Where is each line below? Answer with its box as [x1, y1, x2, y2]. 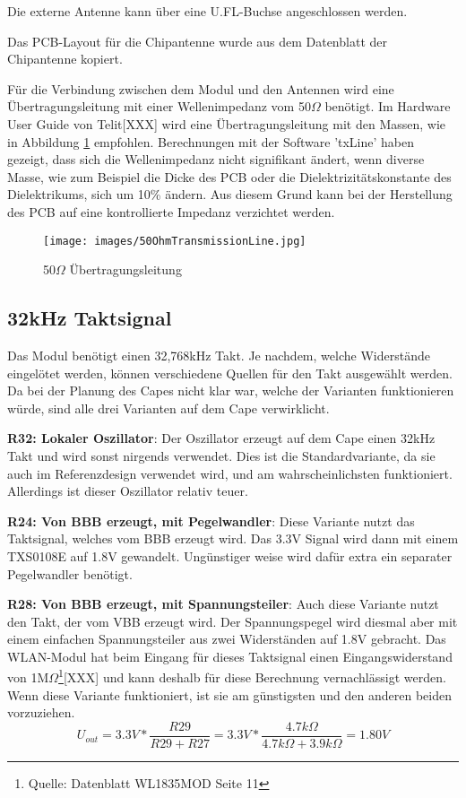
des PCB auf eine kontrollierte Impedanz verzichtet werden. [7, 202, 335, 221]
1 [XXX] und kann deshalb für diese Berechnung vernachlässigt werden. [58, 665, 446, 687]
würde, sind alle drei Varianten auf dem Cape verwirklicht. [7, 398, 330, 417]
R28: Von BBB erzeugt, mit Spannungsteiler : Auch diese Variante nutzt [7, 594, 439, 613]
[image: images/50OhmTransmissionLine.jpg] [43, 234, 306, 247]
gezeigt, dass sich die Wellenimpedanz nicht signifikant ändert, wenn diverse [7, 150, 425, 169]
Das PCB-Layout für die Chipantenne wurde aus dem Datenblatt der [7, 31, 387, 50]
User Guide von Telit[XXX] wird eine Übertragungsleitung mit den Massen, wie [7, 114, 446, 133]
